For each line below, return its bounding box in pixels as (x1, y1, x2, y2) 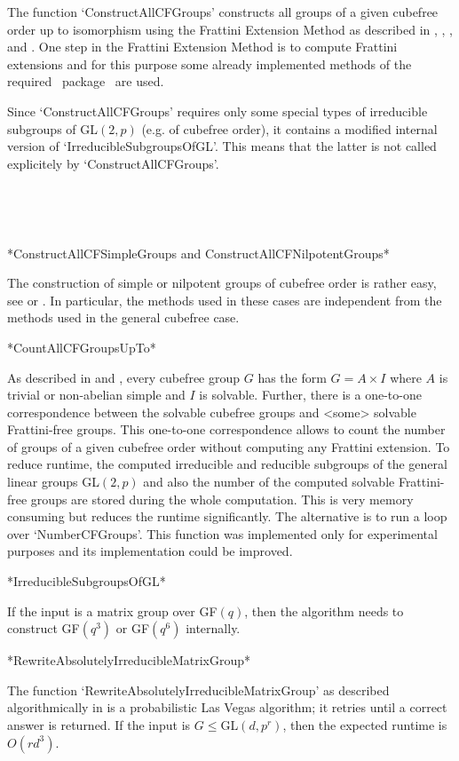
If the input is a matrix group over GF (7, 601, 218, 620)
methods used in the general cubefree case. (7, 308, 240, 327)
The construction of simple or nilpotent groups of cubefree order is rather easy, (7, 273, 437, 292)
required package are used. (7, 72, 164, 91)
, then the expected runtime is (282, 716, 447, 733)
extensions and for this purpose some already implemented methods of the (7, 54, 412, 73)
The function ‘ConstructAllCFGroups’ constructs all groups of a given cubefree (7, 3, 439, 20)
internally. (186, 619, 241, 638)
